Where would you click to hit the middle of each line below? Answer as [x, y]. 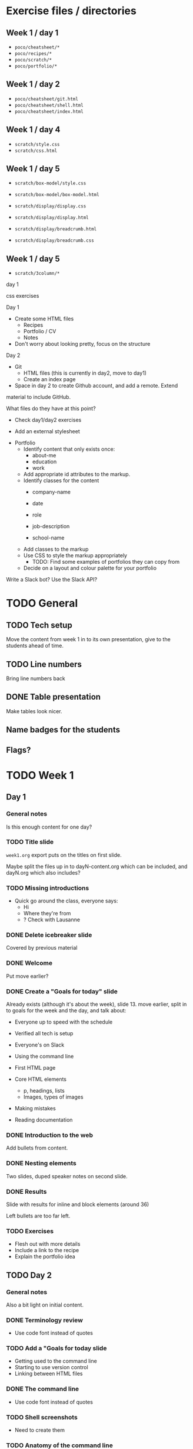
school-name [48, 538]
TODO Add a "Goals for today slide [56, 1349]
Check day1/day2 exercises [48, 420]
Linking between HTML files [49, 1374]
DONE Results [26, 1191]
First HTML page [35, 1068]
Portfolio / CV [40, 332]
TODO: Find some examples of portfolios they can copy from [106, 562]
